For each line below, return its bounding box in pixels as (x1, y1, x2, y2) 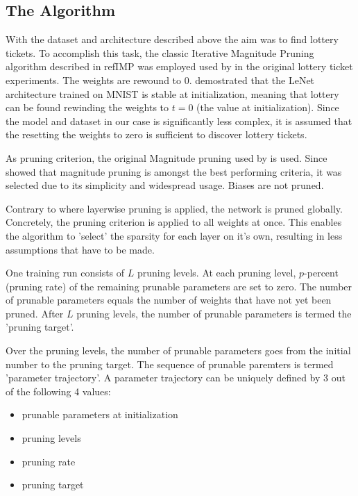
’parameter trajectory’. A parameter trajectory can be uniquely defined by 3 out (6, 370, 346, 385)
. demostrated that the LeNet (189, 72, 315, 87)
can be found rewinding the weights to (6, 100, 169, 115)
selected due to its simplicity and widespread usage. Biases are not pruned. (6, 178, 324, 192)
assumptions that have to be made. (6, 242, 155, 256)
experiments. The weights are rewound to (6, 72, 182, 87)
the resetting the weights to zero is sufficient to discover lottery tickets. (6, 127, 307, 142)
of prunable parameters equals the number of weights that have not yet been (6, 292, 332, 307)
